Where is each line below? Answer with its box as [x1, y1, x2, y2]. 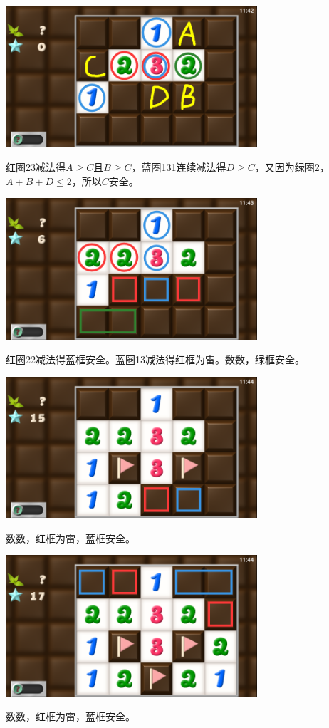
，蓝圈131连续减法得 [131, 160, 226, 175]
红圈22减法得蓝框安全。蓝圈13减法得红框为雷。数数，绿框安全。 [6, 352, 305, 367]
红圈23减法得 [6, 160, 66, 175]
